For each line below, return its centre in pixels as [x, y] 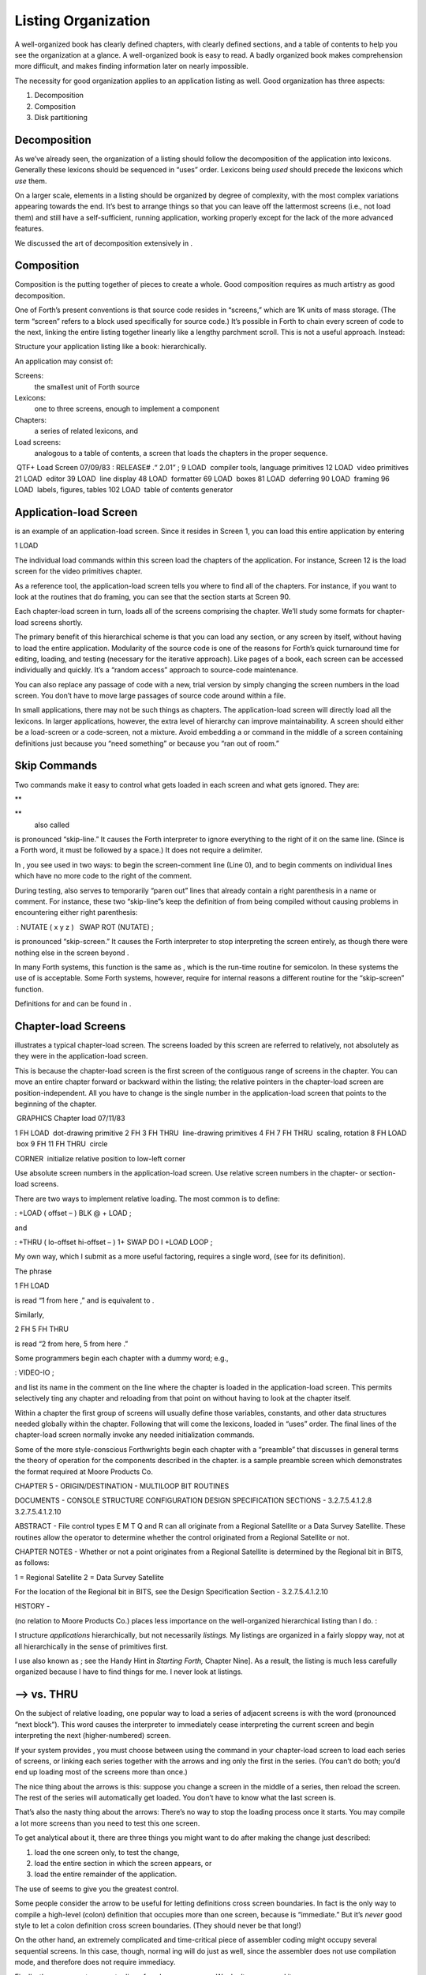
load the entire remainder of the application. [106, 1874]
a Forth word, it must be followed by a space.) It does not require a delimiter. [139, 850]
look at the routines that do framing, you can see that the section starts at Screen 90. [153, 596]
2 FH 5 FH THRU [41, 1329]
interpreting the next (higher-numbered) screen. [93, 1736]
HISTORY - [32, 1606]
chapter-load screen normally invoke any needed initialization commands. [135, 1435]
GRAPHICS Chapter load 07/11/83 [71, 1119]
